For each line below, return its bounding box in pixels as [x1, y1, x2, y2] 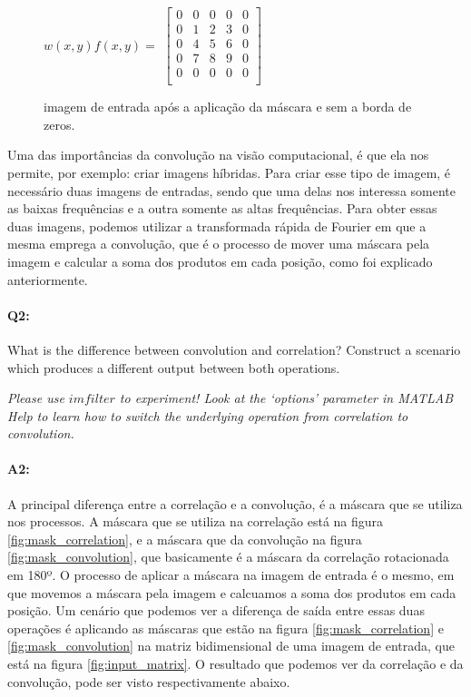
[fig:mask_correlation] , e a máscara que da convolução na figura [7, 529, 362, 548]
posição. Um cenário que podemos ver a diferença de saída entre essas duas [7, 601, 425, 620]
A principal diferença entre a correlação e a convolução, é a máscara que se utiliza [7, 494, 463, 513]
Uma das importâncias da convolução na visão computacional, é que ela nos [7, 145, 429, 164]
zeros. [44, 114, 75, 133]
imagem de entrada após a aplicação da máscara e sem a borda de [44, 97, 412, 116]
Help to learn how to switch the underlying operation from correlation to [7, 406, 408, 425]
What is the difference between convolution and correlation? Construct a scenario [7, 339, 461, 358]
